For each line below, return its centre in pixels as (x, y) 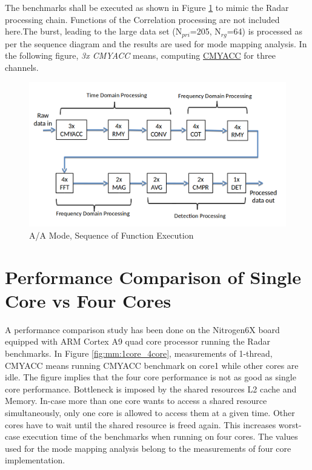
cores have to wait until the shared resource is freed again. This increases (141, 424)
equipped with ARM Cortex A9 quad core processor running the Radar (138, 341)
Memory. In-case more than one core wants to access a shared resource (136, 401)
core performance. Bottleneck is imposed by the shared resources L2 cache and (151, 389)
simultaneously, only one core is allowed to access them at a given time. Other (150, 412)
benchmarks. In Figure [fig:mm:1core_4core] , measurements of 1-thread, (139, 353)
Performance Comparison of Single (153, 276)
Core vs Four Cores (88, 300)
